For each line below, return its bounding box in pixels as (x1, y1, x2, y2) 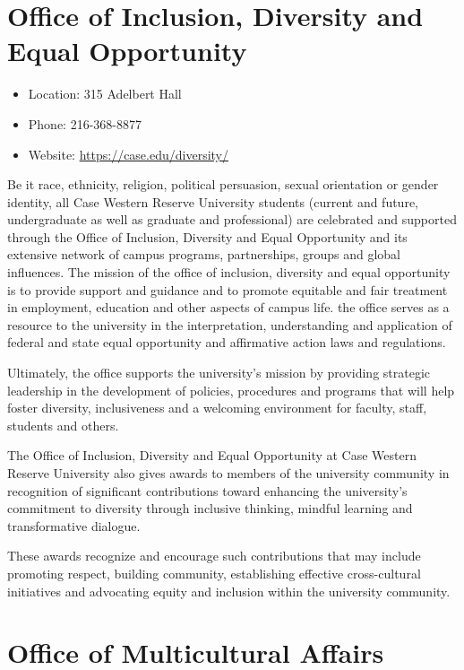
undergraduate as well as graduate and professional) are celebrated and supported (7, 210, 457, 229)
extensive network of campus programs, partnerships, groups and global (7, 245, 400, 264)
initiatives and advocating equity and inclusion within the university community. (7, 581, 451, 600)
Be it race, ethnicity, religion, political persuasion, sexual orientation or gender (7, 175, 439, 194)
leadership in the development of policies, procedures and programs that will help (7, 380, 455, 399)
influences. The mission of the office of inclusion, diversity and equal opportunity (7, 263, 451, 282)
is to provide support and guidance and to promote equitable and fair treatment (7, 280, 448, 299)
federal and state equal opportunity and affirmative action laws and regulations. (7, 333, 446, 352)
